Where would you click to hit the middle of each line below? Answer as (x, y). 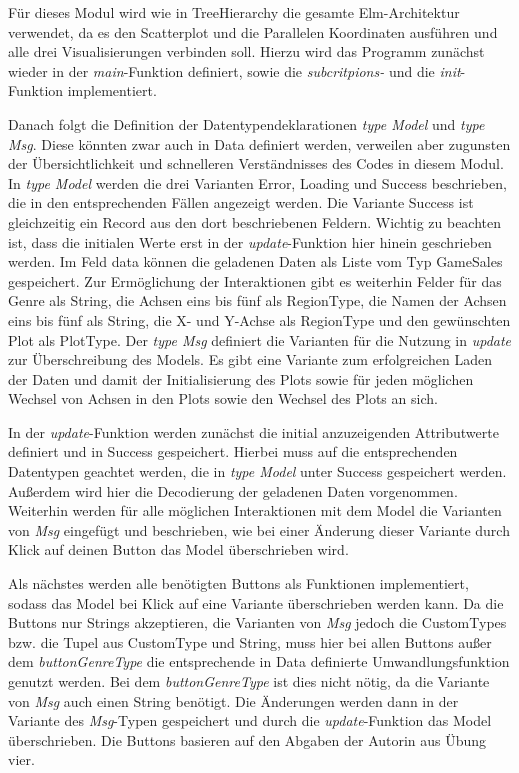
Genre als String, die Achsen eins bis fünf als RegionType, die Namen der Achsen (257, 300)
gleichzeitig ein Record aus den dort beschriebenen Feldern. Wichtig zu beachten (255, 221)
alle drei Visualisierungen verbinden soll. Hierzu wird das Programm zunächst (246, 51)
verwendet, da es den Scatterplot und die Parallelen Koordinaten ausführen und (253, 31)
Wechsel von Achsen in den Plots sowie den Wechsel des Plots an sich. (223, 398)
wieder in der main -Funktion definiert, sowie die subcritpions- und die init (234, 70)
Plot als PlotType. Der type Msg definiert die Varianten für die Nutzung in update (260, 339)
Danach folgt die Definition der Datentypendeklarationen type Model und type (246, 123)
